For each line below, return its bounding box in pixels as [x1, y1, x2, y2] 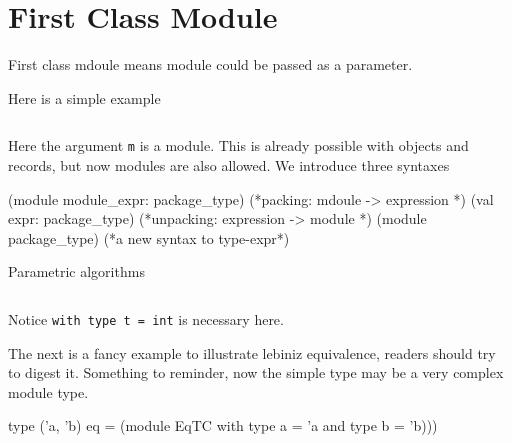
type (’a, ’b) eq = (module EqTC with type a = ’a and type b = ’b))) [8, 415, 438, 436]
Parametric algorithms [8, 261, 145, 282]
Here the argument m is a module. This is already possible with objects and [8, 135, 469, 156]
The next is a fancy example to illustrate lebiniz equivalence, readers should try [8, 342, 496, 363]
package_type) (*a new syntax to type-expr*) [8, 227, 290, 248]
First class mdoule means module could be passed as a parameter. [8, 54, 413, 75]
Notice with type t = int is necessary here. [8, 308, 284, 329]
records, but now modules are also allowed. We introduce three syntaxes [8, 154, 450, 175]
